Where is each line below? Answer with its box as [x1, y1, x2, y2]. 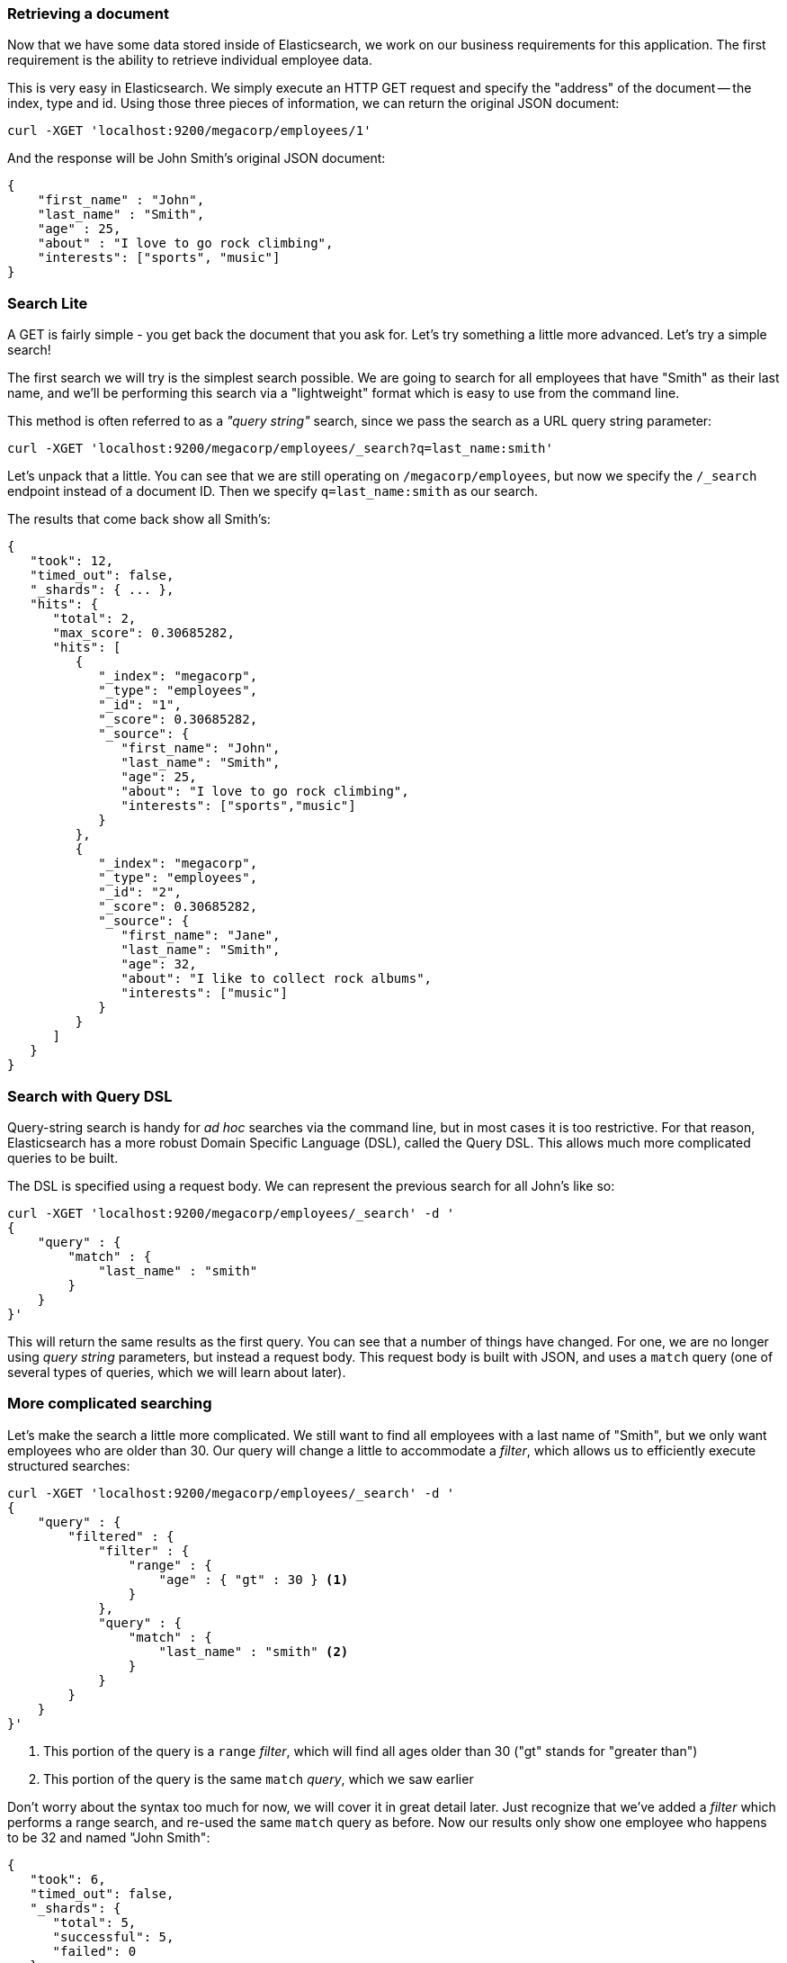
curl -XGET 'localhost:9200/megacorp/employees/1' [7, 123, 371, 139]
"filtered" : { [67, 1528, 174, 1544]
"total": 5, [52, 1914, 137, 1930]
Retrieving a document [7, 5, 169, 23]
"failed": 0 [52, 1943, 137, 1958]
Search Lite [7, 293, 88, 312]
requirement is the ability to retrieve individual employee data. [7, 52, 372, 68]
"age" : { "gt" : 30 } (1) [158, 1571, 349, 1587]
